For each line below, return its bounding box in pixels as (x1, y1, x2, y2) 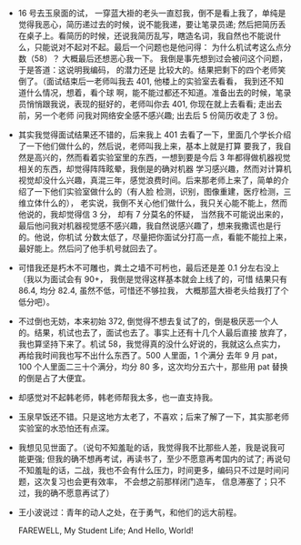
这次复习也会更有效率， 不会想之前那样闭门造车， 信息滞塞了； (34, 476, 270, 488)
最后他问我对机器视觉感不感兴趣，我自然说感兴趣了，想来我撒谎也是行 (17, 220, 282, 231)
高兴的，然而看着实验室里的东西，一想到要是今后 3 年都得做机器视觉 (34, 152, 291, 163)
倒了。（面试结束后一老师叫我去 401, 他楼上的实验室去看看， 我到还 (17, 76, 268, 87)
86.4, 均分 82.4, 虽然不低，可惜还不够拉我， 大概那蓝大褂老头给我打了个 (17, 285, 289, 297)
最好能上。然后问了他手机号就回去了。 (17, 243, 162, 254)
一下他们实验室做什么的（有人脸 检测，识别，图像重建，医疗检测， (34, 187, 284, 197)
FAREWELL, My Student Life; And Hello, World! (17, 525, 194, 536)
